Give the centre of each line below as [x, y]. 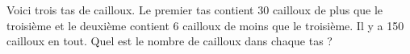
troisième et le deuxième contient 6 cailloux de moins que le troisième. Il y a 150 [205, 25]
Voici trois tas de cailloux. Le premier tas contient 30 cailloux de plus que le [195, 10]
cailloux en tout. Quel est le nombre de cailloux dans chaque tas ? [169, 41]
